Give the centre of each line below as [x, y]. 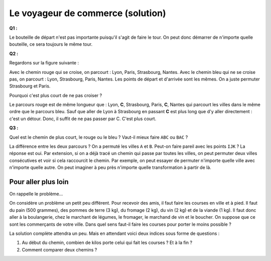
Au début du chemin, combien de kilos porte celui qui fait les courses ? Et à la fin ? [107, 243]
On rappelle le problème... [36, 194]
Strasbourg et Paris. [30, 86]
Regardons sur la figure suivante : [44, 63]
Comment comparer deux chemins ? [59, 249]
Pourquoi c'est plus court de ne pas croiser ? [56, 95]
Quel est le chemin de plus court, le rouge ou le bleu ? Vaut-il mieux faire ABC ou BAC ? [99, 137]
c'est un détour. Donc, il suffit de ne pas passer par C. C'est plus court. [83, 119]
